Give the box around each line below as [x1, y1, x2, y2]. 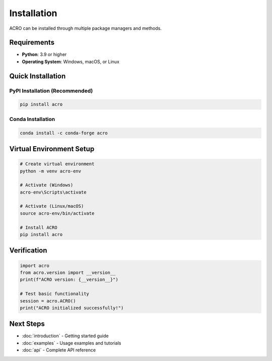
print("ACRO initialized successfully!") [20, 305, 124, 311]
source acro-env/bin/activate [20, 210, 95, 216]
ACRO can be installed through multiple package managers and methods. [9, 25, 162, 31]
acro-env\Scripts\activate [20, 189, 87, 195]
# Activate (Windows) [20, 182, 74, 188]
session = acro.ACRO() [20, 298, 76, 304]
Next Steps [9, 320, 45, 328]
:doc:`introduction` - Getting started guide [22, 333, 109, 339]
